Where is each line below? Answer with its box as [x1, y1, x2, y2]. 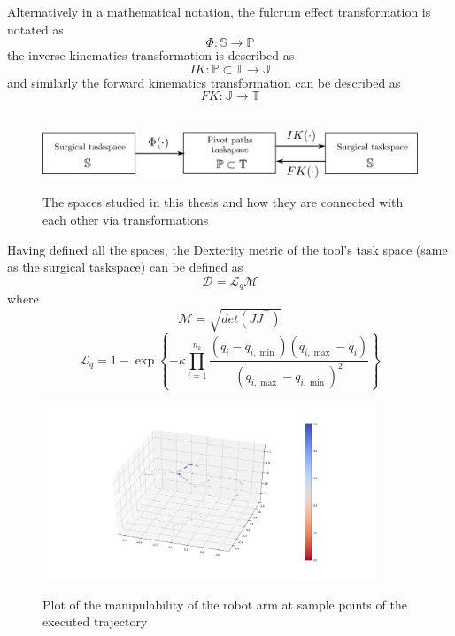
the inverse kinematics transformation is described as [7, 46, 295, 65]
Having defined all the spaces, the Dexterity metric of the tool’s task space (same [7, 240, 448, 258]
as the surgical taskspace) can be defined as [7, 257, 243, 276]
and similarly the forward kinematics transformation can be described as [7, 73, 401, 91]
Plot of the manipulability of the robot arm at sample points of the [42, 594, 407, 613]
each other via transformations [42, 210, 209, 228]
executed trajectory [42, 612, 148, 631]
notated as [7, 19, 64, 38]
